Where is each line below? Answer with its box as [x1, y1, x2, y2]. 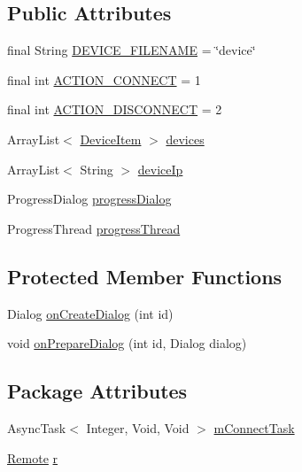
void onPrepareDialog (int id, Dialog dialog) [7, 334, 247, 352]
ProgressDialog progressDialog [7, 190, 172, 208]
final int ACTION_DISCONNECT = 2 [7, 100, 222, 119]
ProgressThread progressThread [7, 219, 181, 237]
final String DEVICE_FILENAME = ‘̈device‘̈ [7, 41, 256, 59]
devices [166, 129, 205, 148]
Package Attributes [7, 377, 188, 405]
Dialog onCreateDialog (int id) [7, 304, 174, 322]
